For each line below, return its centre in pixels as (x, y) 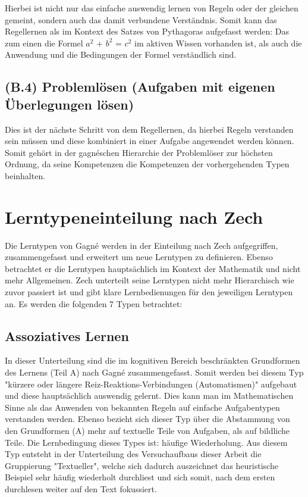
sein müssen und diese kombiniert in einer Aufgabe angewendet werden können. (150, 141)
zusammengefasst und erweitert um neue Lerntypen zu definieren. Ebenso (139, 257)
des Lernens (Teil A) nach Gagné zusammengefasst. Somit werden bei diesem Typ (154, 372)
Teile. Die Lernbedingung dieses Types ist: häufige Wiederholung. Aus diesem (146, 442)
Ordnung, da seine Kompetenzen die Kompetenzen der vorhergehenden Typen (147, 164)
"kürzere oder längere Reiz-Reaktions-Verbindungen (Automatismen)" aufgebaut (151, 384)
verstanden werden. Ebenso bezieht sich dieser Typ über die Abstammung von (147, 419)
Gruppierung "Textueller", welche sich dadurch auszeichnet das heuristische (142, 465)
